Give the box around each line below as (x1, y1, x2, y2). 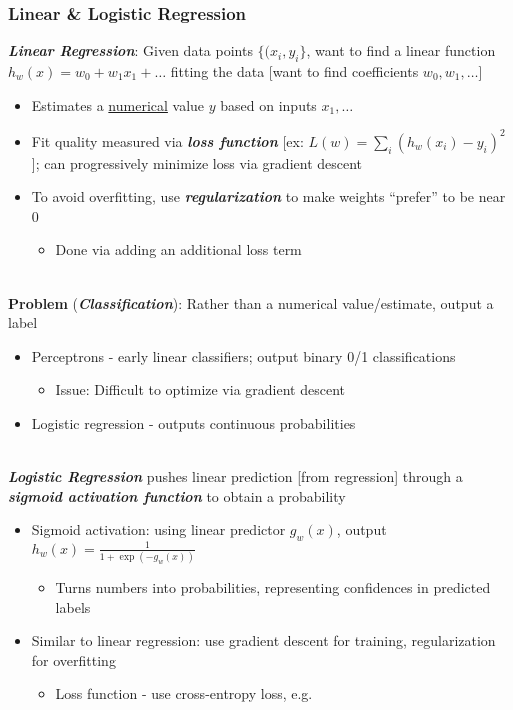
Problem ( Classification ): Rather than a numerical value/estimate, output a (8, 292, 494, 313)
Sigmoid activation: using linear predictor (31, 519, 286, 540)
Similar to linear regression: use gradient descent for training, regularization (31, 630, 496, 651)
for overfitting (31, 649, 116, 670)
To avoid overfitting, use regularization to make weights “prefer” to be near (31, 186, 506, 207)
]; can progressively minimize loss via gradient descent (31, 152, 363, 173)
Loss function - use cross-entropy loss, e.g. (55, 683, 313, 704)
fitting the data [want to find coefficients (170, 61, 419, 82)
